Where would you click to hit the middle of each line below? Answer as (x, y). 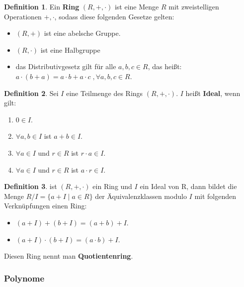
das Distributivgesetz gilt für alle (66, 66)
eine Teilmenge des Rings (105, 93)
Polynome (24, 278)
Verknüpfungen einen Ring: (45, 206)
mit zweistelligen (194, 6)
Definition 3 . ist (31, 186)
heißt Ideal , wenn (213, 93)
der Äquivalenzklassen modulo (141, 196)
